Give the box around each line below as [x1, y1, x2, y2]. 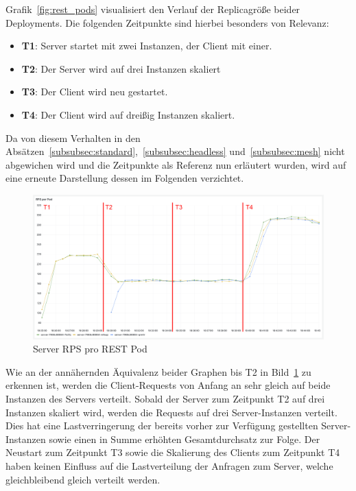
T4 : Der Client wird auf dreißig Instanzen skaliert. [21, 107, 235, 121]
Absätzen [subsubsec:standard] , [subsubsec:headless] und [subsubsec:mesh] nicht [5, 144, 345, 158]
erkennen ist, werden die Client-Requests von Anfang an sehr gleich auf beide [5, 378, 331, 392]
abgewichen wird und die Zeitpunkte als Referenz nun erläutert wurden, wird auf [5, 157, 346, 171]
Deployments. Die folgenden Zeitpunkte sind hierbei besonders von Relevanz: [5, 15, 329, 29]
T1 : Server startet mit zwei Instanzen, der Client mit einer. [21, 38, 272, 53]
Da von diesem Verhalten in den [5, 130, 141, 145]
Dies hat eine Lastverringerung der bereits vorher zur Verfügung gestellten [5, 418, 318, 433]
